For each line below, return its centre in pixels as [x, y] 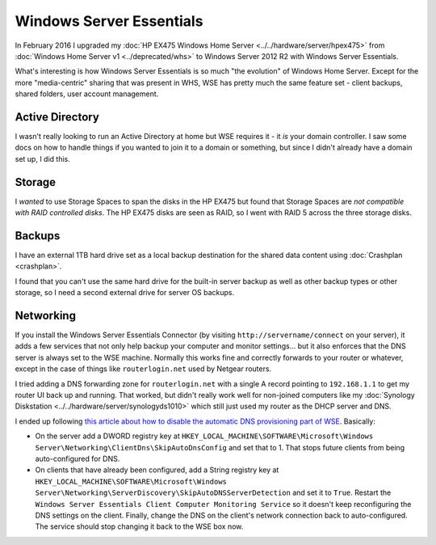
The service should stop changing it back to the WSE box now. [139, 526]
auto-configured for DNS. [78, 458]
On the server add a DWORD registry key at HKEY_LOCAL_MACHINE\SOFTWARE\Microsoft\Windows [204, 436]
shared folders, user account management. [87, 94]
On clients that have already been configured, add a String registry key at [157, 470]
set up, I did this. [42, 158]
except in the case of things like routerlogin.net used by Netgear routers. [143, 369]
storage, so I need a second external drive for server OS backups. [125, 293]
